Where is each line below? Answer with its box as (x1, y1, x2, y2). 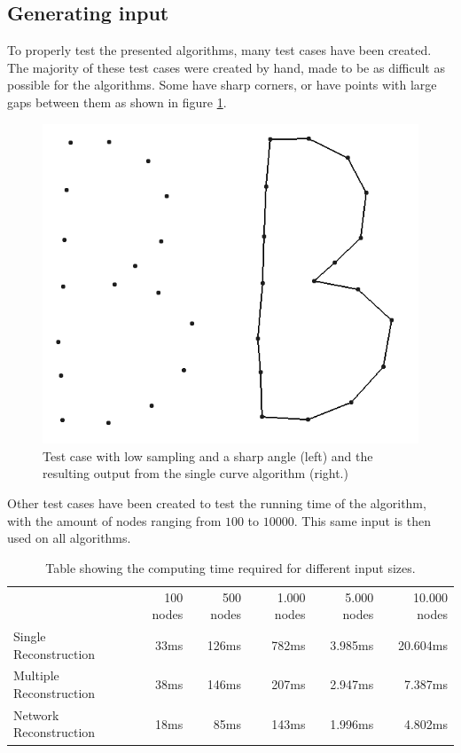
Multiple (13, 666, 59, 685)
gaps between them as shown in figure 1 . (7, 92, 227, 111)
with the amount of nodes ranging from (7, 511, 222, 529)
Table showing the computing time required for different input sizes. (45, 558, 416, 577)
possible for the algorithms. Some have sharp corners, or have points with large (7, 75, 437, 94)
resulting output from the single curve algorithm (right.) (43, 464, 348, 482)
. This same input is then (293, 511, 431, 529)
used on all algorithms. (7, 529, 131, 547)
